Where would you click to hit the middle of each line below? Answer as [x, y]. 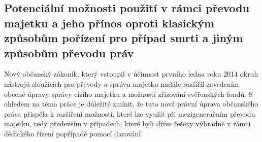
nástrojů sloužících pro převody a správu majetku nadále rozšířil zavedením [122, 83]
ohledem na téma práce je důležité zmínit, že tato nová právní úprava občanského [131, 104]
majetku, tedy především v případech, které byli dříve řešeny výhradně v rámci [127, 123]
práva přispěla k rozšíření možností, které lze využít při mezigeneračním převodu [130, 113]
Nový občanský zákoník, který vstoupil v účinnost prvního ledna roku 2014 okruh [131, 74]
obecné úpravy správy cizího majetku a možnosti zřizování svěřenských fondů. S [128, 94]
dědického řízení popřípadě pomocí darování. [74, 133]
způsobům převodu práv [69, 52]
